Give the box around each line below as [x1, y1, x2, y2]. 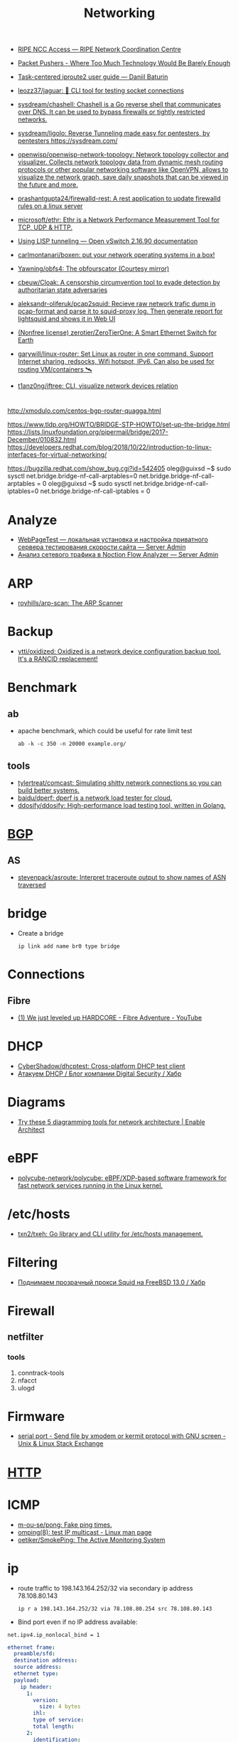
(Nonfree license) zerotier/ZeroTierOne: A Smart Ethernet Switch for [17, 328, 217, 337]
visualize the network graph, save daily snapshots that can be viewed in [17, 173, 229, 182]
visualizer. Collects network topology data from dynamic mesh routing [17, 158, 224, 166]
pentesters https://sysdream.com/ [17, 136, 118, 145]
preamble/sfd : [13, 1650, 55, 1657]
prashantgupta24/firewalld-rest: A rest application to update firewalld [17, 194, 221, 203]
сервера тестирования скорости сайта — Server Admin [17, 543, 186, 551]
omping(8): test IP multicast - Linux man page [17, 1527, 152, 1536]
